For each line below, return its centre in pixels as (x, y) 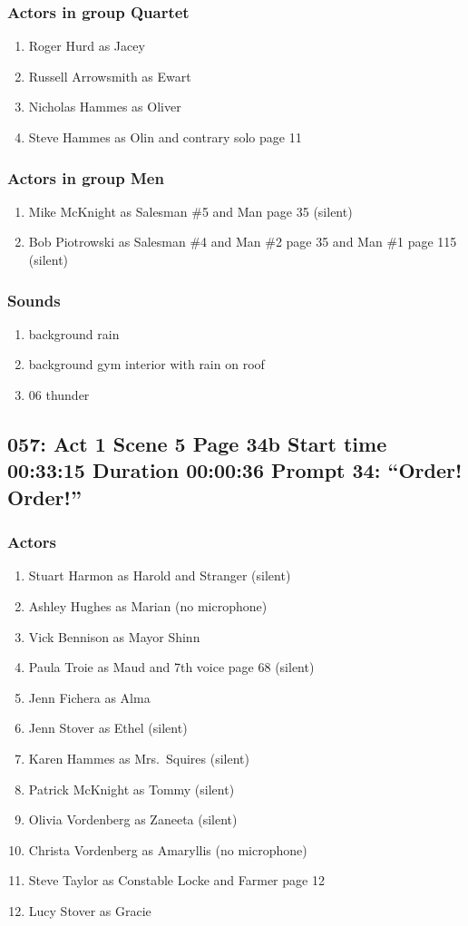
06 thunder (59, 395)
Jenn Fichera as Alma (89, 697)
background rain (74, 333)
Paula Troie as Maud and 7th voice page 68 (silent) (171, 667)
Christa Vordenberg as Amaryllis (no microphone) (168, 849)
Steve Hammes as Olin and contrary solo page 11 (165, 137)
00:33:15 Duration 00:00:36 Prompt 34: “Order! (235, 470)
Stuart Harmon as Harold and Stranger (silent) (160, 575)
